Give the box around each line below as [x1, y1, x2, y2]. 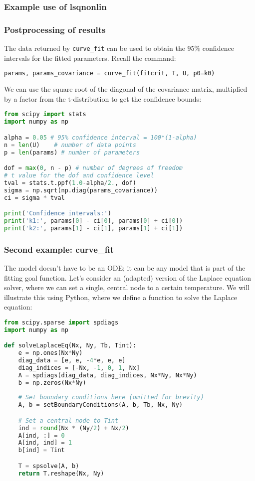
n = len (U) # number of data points [4, 141, 136, 149]
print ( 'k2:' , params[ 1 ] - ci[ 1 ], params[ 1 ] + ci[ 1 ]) [4, 224, 183, 232]
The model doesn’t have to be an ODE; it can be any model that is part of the [4, 262, 246, 273]
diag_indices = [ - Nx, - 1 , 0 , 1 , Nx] [18, 364, 140, 371]
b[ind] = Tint [18, 447, 65, 454]
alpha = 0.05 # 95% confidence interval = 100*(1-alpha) [4, 134, 197, 141]
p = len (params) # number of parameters [4, 149, 140, 156]
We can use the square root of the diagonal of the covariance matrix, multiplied [4, 84, 248, 94]
